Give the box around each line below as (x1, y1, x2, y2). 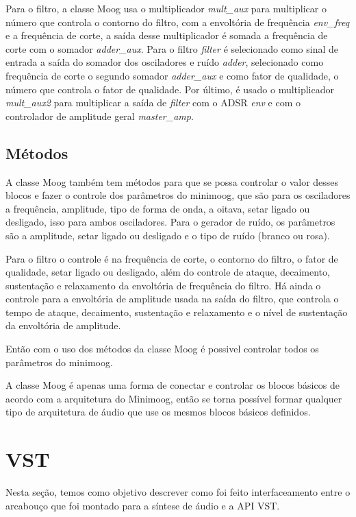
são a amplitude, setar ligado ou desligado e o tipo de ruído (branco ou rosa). (5, 228, 330, 242)
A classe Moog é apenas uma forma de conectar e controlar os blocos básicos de (5, 378, 340, 392)
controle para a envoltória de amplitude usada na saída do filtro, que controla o (5, 291, 339, 306)
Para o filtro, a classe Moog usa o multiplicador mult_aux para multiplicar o (5, 1, 327, 15)
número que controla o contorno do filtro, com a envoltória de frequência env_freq (5, 14, 350, 29)
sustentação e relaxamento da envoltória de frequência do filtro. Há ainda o (5, 278, 321, 292)
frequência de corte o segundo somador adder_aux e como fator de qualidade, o (5, 68, 339, 82)
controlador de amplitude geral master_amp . (5, 108, 194, 123)
